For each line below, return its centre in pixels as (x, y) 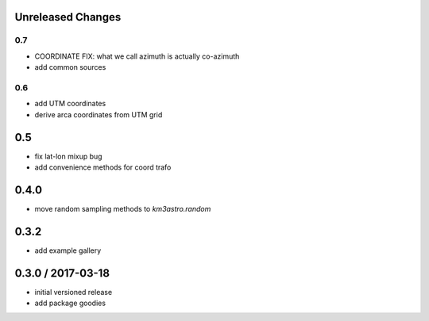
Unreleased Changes (68, 17)
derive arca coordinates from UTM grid (99, 114)
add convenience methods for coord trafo (103, 167)
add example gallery (68, 250)
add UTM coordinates (70, 104)
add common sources (70, 67)
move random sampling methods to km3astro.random (123, 208)
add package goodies (70, 303)
